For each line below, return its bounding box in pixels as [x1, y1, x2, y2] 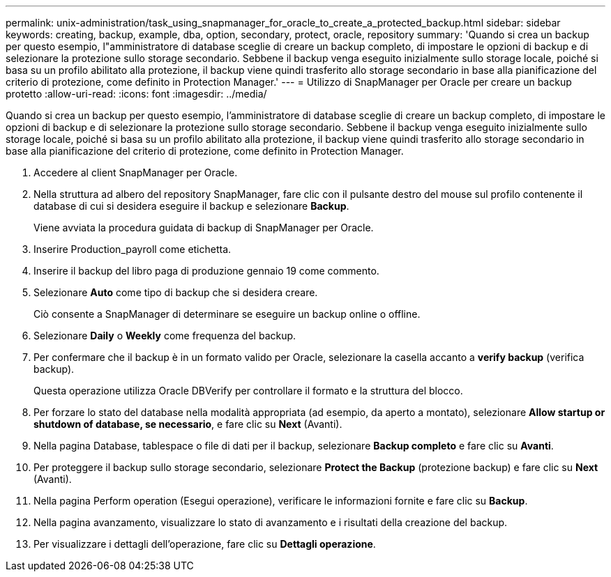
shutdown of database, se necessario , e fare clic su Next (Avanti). [33, 418, 342, 430]
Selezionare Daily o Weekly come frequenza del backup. [33, 330, 296, 341]
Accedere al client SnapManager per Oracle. [33, 167, 238, 178]
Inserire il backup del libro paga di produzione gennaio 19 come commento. [33, 265, 379, 277]
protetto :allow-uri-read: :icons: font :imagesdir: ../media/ [6, 88, 267, 100]
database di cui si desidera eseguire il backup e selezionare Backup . [33, 200, 349, 212]
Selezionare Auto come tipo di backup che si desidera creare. [33, 286, 318, 298]
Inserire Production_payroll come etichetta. [33, 243, 232, 255]
